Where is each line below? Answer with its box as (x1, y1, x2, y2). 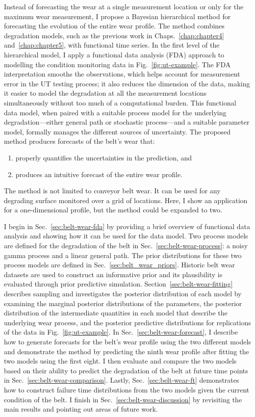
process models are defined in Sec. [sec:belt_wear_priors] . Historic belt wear (4, 260, 235, 270)
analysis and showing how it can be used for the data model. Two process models (4, 231, 248, 241)
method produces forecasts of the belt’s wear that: (4, 136, 155, 146)
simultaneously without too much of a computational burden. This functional (4, 97, 236, 107)
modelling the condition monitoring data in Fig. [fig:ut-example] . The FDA (4, 59, 231, 69)
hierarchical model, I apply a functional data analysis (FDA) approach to (4, 49, 225, 59)
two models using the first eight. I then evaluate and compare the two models (4, 356, 237, 366)
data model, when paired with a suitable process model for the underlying (4, 107, 227, 117)
